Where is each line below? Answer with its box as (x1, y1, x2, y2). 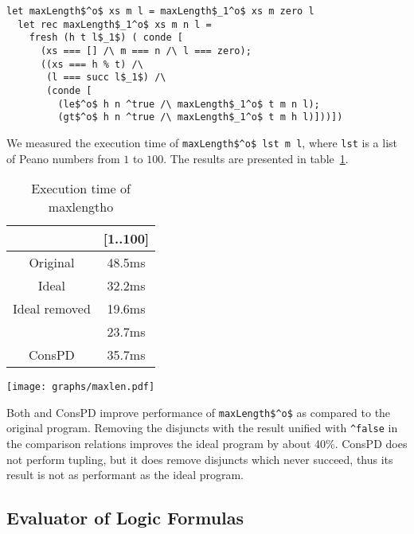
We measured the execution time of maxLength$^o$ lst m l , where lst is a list (6, 134, 397, 150)
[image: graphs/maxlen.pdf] (6, 381, 155, 393)
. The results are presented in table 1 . (163, 150, 349, 166)
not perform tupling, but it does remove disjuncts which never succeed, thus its (6, 450, 393, 467)
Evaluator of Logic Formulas (6, 505, 244, 530)
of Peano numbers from (6, 150, 120, 166)
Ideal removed (13, 299, 91, 318)
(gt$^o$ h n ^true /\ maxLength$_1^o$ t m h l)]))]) (57, 111, 343, 123)
